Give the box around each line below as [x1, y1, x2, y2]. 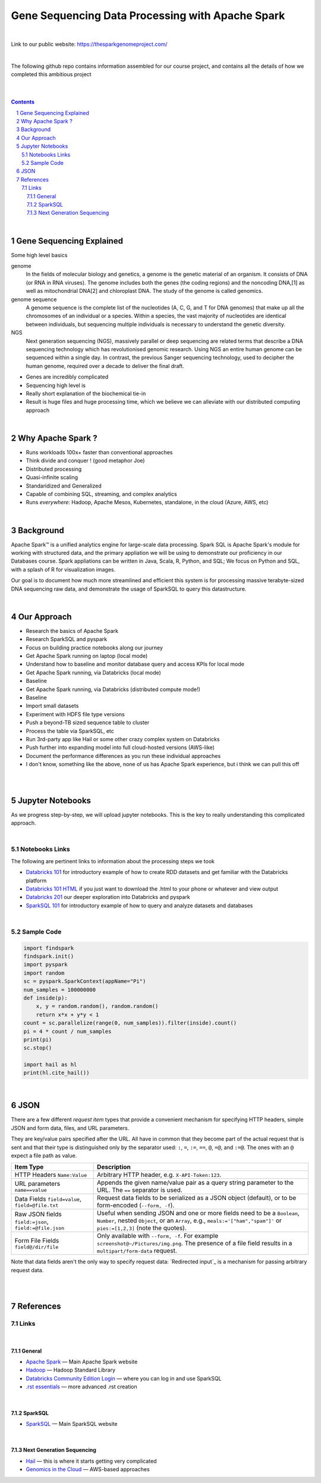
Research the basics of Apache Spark [26, 627, 119, 634]
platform [26, 877, 47, 884]
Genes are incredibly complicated [26, 373, 109, 380]
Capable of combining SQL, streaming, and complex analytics [26, 490, 178, 497]
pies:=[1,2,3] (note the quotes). [97, 1224, 187, 1232]
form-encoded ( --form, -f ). [97, 1201, 175, 1210]
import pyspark [23, 961, 68, 968]
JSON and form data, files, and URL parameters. [11, 1124, 130, 1131]
